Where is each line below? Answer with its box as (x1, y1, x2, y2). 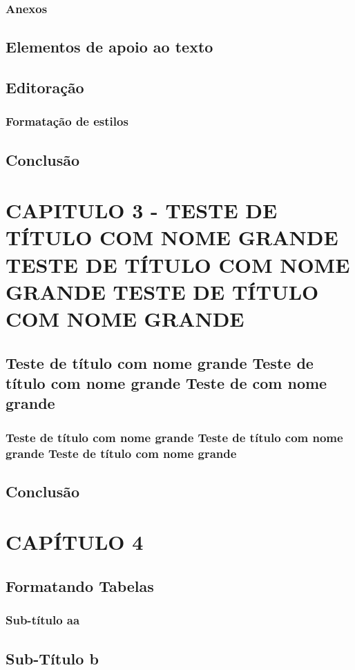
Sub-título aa (6, 611, 80, 629)
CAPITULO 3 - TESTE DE (6, 196, 278, 224)
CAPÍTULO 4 (6, 528, 144, 556)
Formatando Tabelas (6, 575, 154, 597)
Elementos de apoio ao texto (6, 36, 213, 57)
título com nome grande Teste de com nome (6, 372, 327, 393)
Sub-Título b (6, 647, 99, 669)
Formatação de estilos (6, 113, 128, 130)
